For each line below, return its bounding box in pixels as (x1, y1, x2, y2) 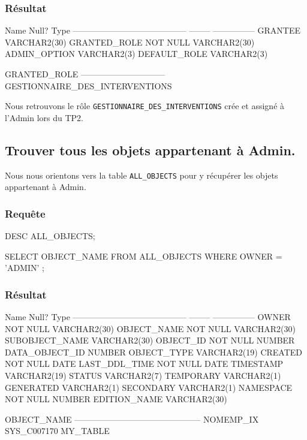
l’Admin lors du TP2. (5, 111, 83, 123)
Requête (5, 206, 46, 221)
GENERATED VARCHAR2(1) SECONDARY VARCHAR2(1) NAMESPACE (5, 381, 293, 393)
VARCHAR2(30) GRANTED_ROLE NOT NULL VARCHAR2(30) (5, 35, 255, 48)
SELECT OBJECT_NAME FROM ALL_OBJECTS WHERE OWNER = (5, 249, 282, 262)
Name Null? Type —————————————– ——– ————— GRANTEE (5, 24, 300, 37)
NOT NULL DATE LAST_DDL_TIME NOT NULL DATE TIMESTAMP (5, 357, 284, 370)
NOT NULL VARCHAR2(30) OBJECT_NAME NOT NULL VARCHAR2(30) (5, 322, 296, 334)
